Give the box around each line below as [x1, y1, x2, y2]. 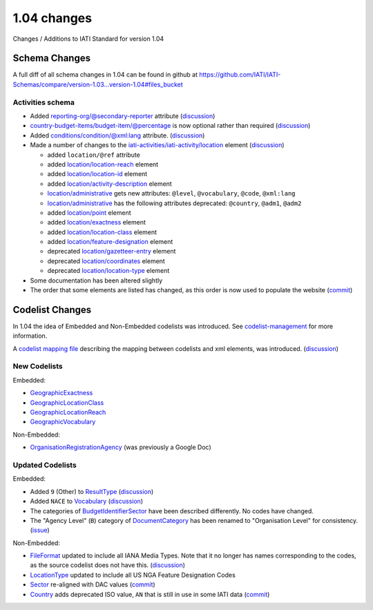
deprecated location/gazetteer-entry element [47, 247, 176, 256]
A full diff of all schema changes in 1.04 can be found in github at [12, 70, 198, 79]
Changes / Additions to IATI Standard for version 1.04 [12, 35, 164, 43]
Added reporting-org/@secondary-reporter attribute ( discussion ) [30, 111, 216, 120]
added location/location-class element [47, 228, 157, 236]
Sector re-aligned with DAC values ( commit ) [30, 580, 155, 589]
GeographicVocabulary [30, 418, 96, 426]
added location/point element [47, 208, 131, 217]
